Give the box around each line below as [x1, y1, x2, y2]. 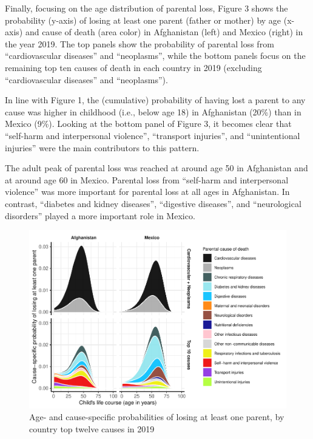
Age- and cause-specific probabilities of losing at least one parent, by [29, 410, 284, 423]
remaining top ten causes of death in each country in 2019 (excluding [5, 61, 262, 73]
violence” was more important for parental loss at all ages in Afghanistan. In [5, 185, 290, 198]
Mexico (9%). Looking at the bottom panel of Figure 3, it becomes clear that [5, 117, 292, 130]
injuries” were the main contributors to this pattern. [5, 141, 200, 154]
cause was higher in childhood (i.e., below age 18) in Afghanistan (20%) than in [5, 105, 301, 118]
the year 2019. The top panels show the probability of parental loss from [5, 37, 274, 50]
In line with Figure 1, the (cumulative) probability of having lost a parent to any [5, 94, 306, 106]
